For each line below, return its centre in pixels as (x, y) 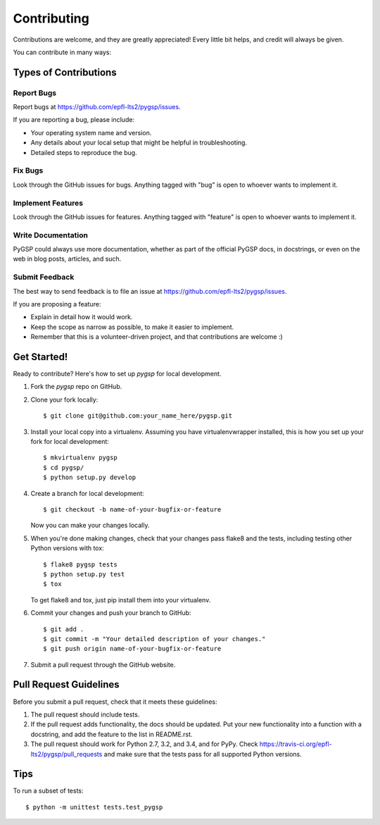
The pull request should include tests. (85, 714)
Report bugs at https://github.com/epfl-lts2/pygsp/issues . (97, 107)
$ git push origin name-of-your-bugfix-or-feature (132, 649)
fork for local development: (70, 442)
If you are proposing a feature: (57, 304)
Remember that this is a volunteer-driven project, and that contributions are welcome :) (157, 337)
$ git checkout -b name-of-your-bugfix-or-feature (132, 509)
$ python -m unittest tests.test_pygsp (94, 807)
